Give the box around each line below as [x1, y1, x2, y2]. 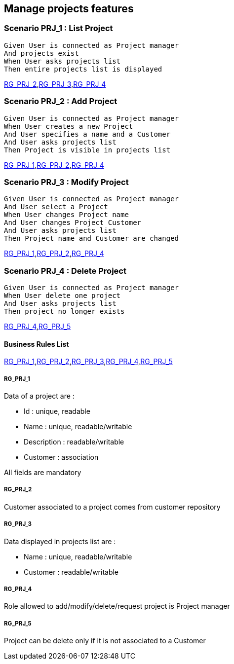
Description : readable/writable [24, 438, 124, 446]
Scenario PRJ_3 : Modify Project [4, 177, 129, 187]
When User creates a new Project [4, 122, 133, 130]
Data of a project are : [4, 392, 75, 401]
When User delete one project [4, 292, 121, 300]
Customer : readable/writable [24, 567, 119, 576]
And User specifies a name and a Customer [4, 130, 171, 138]
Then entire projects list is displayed [4, 65, 162, 73]
